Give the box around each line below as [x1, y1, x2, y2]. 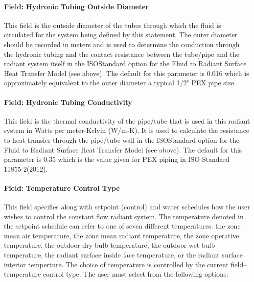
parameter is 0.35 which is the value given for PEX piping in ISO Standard [4, 154, 230, 164]
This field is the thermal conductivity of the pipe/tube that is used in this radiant [4, 115, 250, 126]
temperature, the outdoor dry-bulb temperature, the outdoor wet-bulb [4, 240, 215, 250]
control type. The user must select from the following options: [43, 269, 229, 279]
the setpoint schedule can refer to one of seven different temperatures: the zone [4, 221, 241, 231]
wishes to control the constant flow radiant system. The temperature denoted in [4, 211, 244, 221]
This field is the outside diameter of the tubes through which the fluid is [4, 20, 221, 30]
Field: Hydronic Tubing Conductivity [4, 97, 133, 107]
